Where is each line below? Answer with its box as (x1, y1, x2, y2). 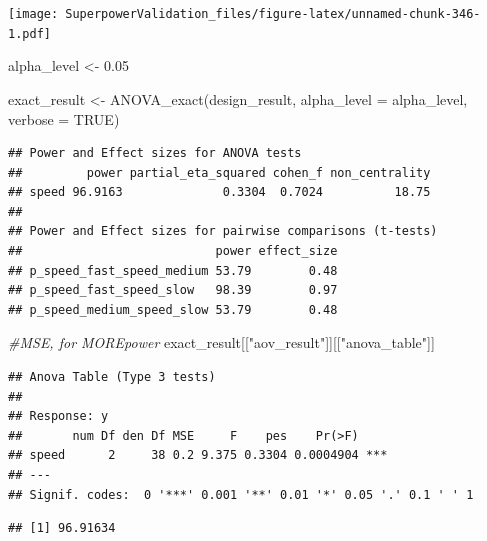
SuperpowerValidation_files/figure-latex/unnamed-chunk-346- (65, 7, 481, 21)
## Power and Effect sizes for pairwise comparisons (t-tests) (8, 224, 438, 239)
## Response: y (8, 409, 109, 424)
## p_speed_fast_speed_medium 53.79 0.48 (8, 263, 338, 278)
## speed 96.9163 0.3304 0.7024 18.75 (8, 185, 431, 200)
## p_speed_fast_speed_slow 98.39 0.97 (8, 283, 338, 298)
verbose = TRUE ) (8, 108, 120, 129)
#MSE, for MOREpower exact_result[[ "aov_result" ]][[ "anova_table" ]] (8, 332, 435, 353)
